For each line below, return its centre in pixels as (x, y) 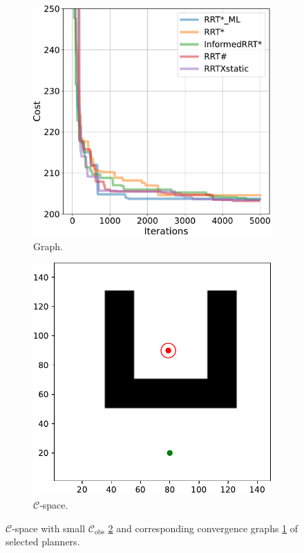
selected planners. (43, 542)
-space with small (49, 528)
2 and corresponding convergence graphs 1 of (203, 528)
